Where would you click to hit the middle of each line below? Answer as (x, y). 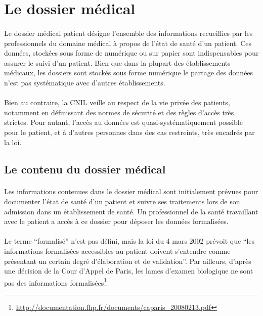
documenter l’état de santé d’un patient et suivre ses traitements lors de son (122, 201)
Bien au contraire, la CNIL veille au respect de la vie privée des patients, (117, 102)
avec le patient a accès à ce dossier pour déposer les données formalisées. (116, 221)
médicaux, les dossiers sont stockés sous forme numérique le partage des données (129, 73)
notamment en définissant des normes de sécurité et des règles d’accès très (119, 112)
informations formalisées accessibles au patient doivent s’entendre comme (117, 251)
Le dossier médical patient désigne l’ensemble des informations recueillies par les (128, 33)
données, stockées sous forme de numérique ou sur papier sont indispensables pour (131, 53)
